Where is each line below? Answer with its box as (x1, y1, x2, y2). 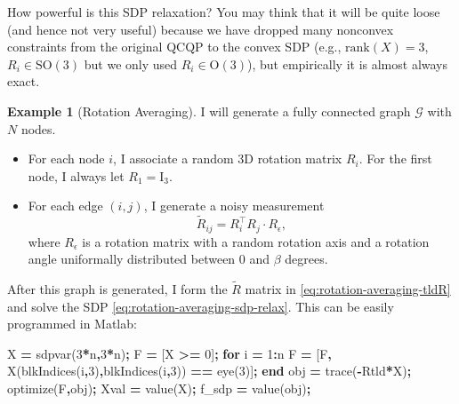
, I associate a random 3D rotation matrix (113, 149, 342, 168)
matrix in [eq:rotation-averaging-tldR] (245, 280, 451, 298)
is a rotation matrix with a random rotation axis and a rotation (82, 232, 430, 250)
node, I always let (28, 166, 125, 185)
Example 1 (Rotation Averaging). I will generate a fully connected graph (7, 101, 411, 120)
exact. (7, 72, 40, 91)
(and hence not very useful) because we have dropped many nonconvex (7, 20, 394, 38)
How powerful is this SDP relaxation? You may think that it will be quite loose (7, 3, 440, 20)
